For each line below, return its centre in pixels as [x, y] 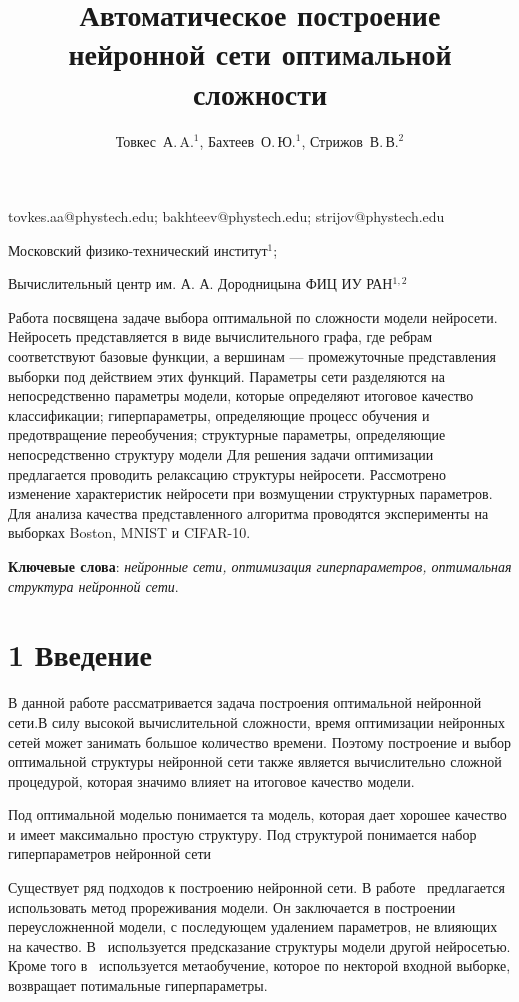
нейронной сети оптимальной [260, 53]
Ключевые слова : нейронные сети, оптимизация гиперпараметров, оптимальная [260, 566]
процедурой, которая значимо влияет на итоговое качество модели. [211, 780]
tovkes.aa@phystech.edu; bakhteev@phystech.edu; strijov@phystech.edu [226, 216]
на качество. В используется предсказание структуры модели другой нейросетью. [259, 945]
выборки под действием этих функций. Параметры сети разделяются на [226, 375]
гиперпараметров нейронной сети [110, 853]
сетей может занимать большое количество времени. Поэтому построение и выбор [260, 741]
